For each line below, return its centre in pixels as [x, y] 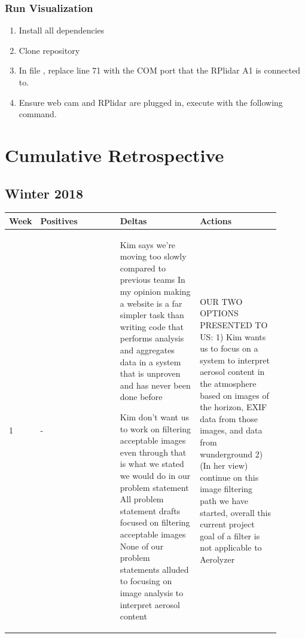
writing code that [152, 326]
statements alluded [154, 569]
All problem [142, 499]
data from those [229, 418]
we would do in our [155, 475]
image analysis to [152, 592]
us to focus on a [229, 348]
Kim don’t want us [154, 417]
